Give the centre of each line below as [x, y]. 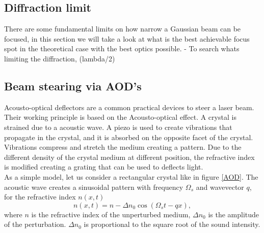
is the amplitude [234, 214]
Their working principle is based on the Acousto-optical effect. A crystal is [120, 117]
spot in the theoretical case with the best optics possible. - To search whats [122, 48]
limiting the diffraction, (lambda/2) [60, 58]
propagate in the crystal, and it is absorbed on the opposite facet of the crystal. [129, 137]
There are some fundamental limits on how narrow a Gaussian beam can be [123, 29]
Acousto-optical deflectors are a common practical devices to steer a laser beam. [129, 107]
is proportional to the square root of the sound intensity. [172, 224]
